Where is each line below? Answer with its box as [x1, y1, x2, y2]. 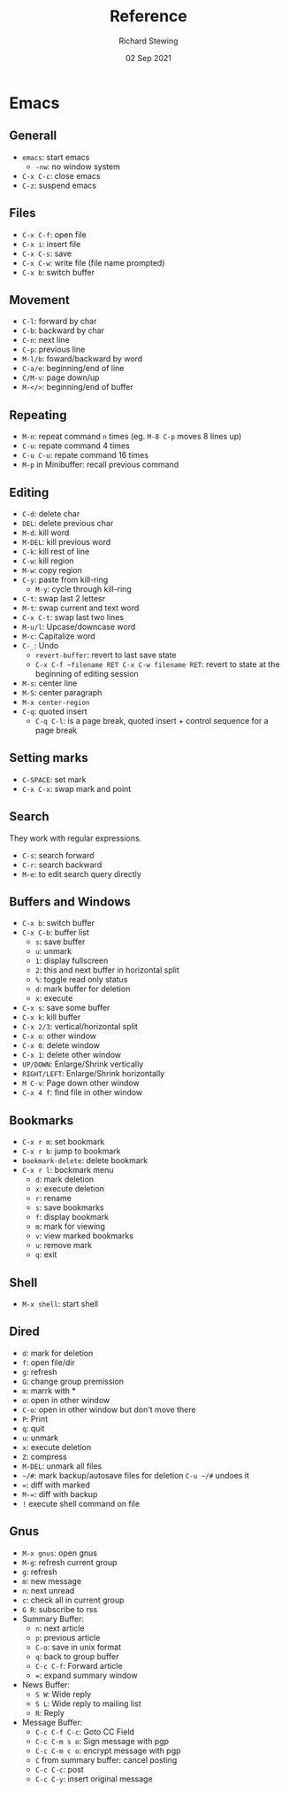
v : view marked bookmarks [34, 1230, 134, 1241]
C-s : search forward [21, 850, 95, 860]
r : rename [34, 1193, 72, 1204]
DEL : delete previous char [21, 518, 114, 528]
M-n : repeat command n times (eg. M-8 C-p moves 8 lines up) [21, 431, 242, 442]
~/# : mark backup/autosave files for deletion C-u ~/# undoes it [21, 1470, 250, 1480]
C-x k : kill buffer [21, 1012, 81, 1022]
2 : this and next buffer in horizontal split [34, 965, 179, 975]
